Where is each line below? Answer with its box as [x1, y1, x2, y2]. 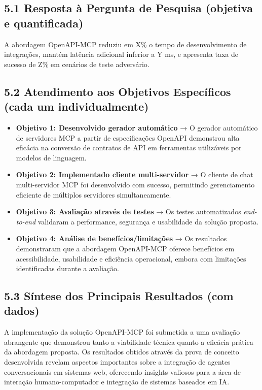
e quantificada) [4, 15, 84, 30]
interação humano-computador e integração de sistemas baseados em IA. [4, 376, 230, 387]
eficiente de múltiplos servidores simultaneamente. [16, 189, 171, 200]
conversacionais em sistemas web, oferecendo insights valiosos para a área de [4, 366, 241, 377]
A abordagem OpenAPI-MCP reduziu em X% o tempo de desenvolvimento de [4, 39, 247, 49]
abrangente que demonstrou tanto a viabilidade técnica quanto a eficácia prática [4, 336, 253, 347]
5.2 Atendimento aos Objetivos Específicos [4, 83, 231, 99]
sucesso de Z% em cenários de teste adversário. [4, 58, 149, 69]
